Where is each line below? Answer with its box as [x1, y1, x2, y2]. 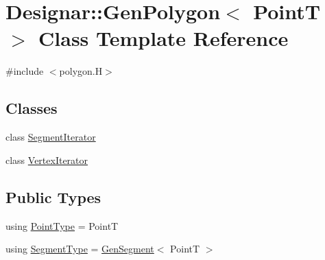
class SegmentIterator [5, 130, 96, 144]
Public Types [5, 186, 101, 207]
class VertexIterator [5, 152, 88, 167]
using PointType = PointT [5, 218, 119, 233]
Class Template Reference [38, 24, 289, 52]
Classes [5, 97, 58, 119]
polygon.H [59, 64, 103, 78]
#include [5, 64, 44, 78]
